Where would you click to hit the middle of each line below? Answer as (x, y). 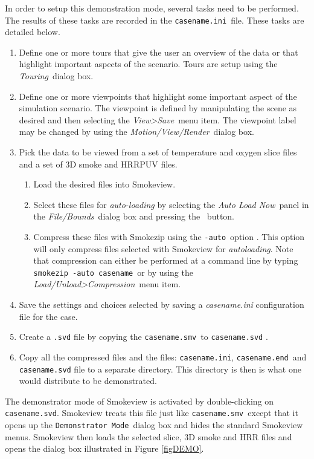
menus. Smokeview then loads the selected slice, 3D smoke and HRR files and (149, 436)
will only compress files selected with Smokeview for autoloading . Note (163, 248)
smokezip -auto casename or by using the (113, 272)
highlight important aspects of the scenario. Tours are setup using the (148, 64)
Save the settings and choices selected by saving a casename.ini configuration (162, 304)
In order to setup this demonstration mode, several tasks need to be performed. (152, 8)
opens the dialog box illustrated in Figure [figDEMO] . (104, 448)
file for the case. (48, 316)
